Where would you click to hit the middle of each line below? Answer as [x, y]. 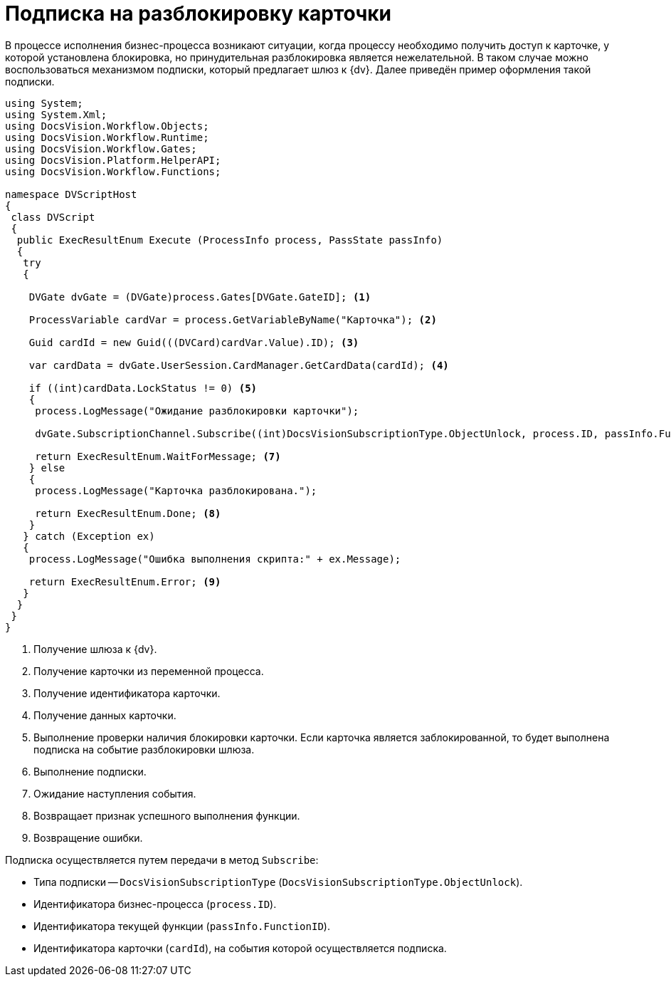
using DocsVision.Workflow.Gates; [101, 148]
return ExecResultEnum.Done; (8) [128, 513]
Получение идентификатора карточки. [127, 693]
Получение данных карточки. [105, 715]
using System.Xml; [56, 114]
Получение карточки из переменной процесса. [149, 671]
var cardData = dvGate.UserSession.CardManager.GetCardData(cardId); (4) [239, 365]
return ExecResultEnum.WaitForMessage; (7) [158, 456]
